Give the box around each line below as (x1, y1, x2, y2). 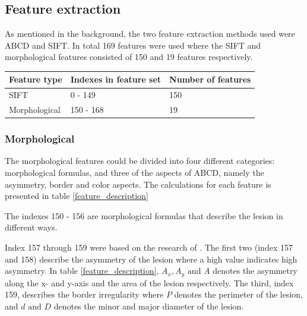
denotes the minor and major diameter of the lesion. (53, 299, 244, 312)
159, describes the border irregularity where (5, 288, 164, 301)
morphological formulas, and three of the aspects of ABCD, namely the (5, 166, 264, 179)
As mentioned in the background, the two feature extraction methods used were (5, 27, 295, 40)
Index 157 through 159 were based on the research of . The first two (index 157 (5, 241, 293, 254)
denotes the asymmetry (213, 264, 297, 277)
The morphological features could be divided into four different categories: (5, 154, 275, 167)
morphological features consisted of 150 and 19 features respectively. (5, 50, 253, 63)
